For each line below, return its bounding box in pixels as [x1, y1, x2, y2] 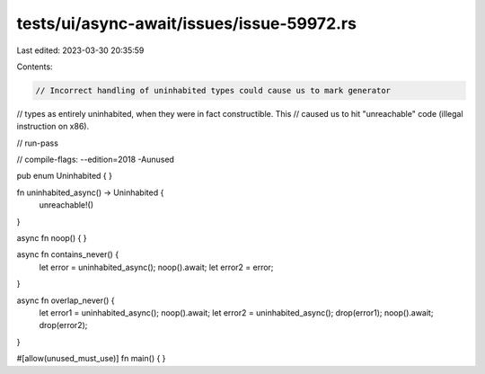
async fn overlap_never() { [16, 295, 116, 306]
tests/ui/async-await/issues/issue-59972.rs [16, 13, 357, 33]
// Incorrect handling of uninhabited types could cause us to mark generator [35, 85, 391, 95]
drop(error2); [39, 320, 88, 331]
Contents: [16, 61, 53, 72]
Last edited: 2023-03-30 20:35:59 [16, 45, 145, 56]
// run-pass [16, 138, 58, 148]
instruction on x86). [16, 121, 90, 132]
